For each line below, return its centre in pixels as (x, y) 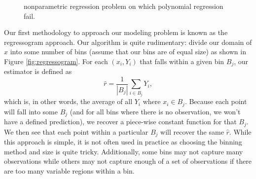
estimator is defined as (38, 71)
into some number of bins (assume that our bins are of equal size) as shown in (128, 52)
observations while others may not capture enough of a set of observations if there (128, 161)
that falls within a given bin (182, 61)
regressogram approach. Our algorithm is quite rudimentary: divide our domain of (128, 42)
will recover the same (192, 131)
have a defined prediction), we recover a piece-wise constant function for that (120, 122)
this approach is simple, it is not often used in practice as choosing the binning (123, 142)
